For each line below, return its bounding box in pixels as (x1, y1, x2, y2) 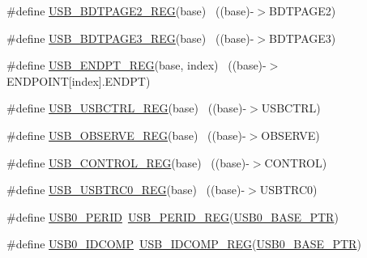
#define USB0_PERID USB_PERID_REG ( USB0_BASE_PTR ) (6, 208, 339, 225)
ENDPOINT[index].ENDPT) (6, 72, 151, 89)
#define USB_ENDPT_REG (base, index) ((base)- (6, 57, 267, 74)
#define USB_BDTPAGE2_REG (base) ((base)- (6, 2, 254, 19)
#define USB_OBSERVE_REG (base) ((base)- (6, 126, 246, 143)
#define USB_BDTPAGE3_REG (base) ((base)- (6, 29, 254, 46)
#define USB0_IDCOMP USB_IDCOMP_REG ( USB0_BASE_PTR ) (6, 235, 361, 252)
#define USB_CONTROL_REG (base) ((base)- (6, 154, 250, 171)
